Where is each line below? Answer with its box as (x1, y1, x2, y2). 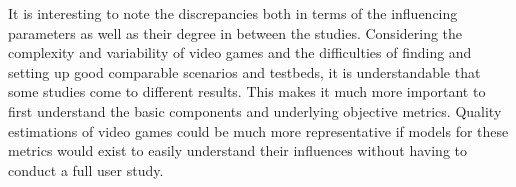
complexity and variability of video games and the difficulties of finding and (8, 42, 472, 63)
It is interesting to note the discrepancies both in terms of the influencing (8, 3, 458, 23)
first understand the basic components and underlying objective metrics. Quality (8, 100, 502, 121)
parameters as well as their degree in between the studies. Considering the (8, 22, 463, 43)
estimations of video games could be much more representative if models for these (8, 120, 509, 141)
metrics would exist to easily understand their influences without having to (8, 140, 468, 161)
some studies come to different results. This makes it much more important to (8, 81, 486, 102)
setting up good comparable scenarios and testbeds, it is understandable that (8, 61, 481, 82)
